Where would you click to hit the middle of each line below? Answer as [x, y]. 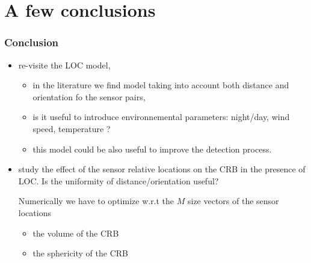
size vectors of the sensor [233, 201]
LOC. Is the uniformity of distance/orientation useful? [119, 180]
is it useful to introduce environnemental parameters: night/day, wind [161, 117]
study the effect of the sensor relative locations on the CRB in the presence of [162, 169]
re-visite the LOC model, [64, 65]
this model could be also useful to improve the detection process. [152, 149]
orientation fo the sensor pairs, [89, 96]
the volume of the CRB [76, 233]
